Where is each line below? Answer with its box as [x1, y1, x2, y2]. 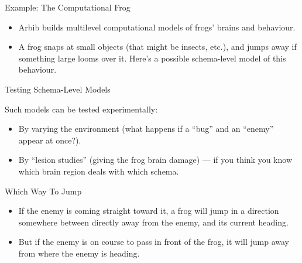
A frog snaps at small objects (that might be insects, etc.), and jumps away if [18, 40, 297, 53]
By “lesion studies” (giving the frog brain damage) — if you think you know [18, 153, 292, 166]
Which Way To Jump [5, 185, 82, 197]
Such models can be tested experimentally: [5, 103, 158, 115]
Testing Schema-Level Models [5, 83, 111, 95]
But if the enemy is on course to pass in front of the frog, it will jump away [18, 235, 290, 248]
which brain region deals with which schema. [18, 165, 179, 177]
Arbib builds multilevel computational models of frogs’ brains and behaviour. [18, 21, 296, 33]
